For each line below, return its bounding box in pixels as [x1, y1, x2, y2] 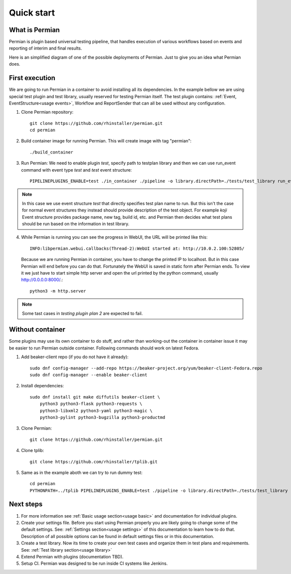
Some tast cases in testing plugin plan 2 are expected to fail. [22, 310, 143, 316]
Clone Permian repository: [21, 109, 74, 115]
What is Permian [9, 26, 60, 34]
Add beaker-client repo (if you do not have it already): [21, 354, 129, 360]
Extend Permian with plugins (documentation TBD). [21, 554, 124, 559]
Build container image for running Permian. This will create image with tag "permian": [21, 138, 192, 144]
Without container [9, 326, 65, 334]
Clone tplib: [21, 448, 44, 453]
